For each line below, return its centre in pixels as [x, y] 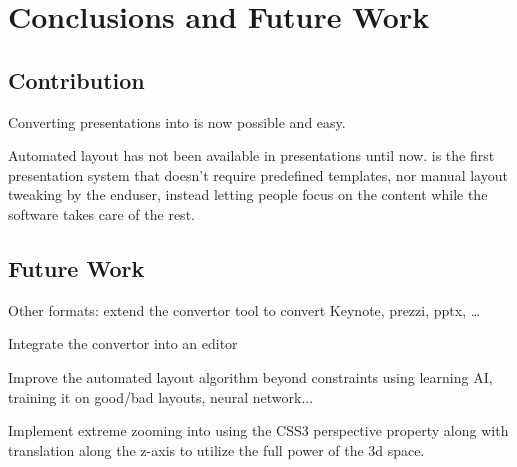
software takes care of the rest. [101, 213]
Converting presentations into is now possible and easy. [177, 121]
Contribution [76, 79]
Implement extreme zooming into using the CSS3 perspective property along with [258, 430]
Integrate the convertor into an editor [123, 343]
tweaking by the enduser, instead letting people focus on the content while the [248, 194]
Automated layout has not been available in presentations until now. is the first [251, 155]
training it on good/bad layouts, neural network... [161, 396]
